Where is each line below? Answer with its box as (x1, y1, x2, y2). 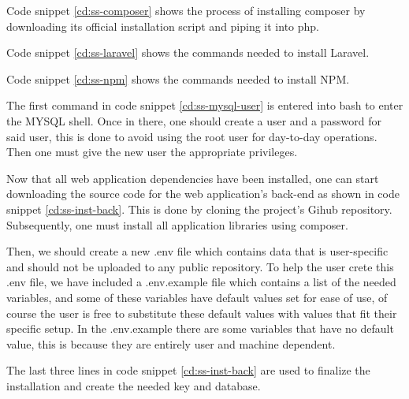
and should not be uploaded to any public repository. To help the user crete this (6, 258, 394, 274)
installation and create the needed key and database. (6, 377, 261, 393)
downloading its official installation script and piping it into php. (6, 17, 320, 34)
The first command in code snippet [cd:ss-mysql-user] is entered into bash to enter (6, 97, 403, 114)
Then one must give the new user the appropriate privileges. (6, 144, 298, 160)
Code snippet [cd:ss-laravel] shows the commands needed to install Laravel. (6, 44, 370, 61)
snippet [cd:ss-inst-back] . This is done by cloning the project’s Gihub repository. (6, 200, 392, 217)
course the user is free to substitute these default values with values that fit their (6, 304, 397, 321)
